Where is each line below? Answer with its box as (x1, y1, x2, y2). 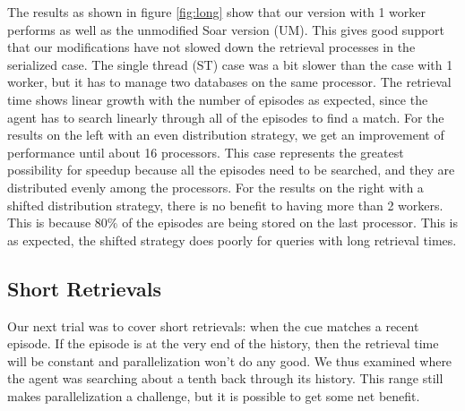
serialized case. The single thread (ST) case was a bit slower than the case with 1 (7, 55, 453, 73)
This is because (7, 213, 91, 232)
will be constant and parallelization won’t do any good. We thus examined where (7, 351, 452, 370)
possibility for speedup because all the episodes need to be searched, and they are (7, 160, 455, 179)
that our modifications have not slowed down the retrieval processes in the (7, 38, 416, 56)
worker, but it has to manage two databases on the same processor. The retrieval (7, 73, 452, 91)
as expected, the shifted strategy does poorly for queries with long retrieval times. (7, 230, 457, 249)
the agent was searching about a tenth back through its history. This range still (7, 369, 443, 388)
